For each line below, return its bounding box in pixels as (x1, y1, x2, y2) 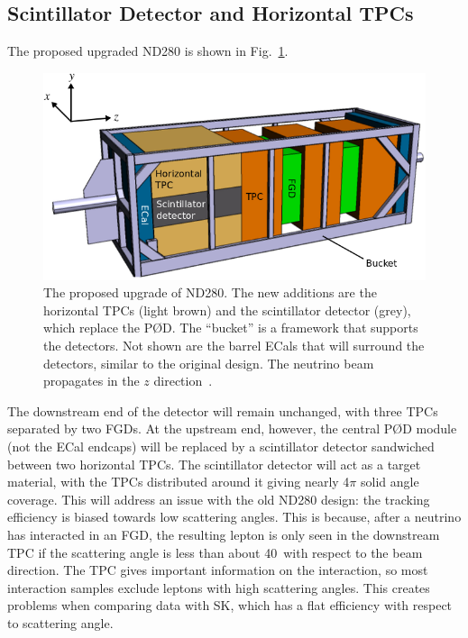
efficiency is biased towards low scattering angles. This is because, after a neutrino (7, 507, 462, 526)
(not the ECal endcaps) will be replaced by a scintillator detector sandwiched (7, 436, 435, 455)
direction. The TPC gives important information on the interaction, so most (7, 561, 428, 579)
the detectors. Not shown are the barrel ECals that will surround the (43, 335, 425, 354)
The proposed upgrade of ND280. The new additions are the (43, 283, 377, 302)
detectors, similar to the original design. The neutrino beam (43, 353, 374, 372)
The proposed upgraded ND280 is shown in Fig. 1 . (7, 41, 289, 60)
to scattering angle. (7, 613, 114, 632)
